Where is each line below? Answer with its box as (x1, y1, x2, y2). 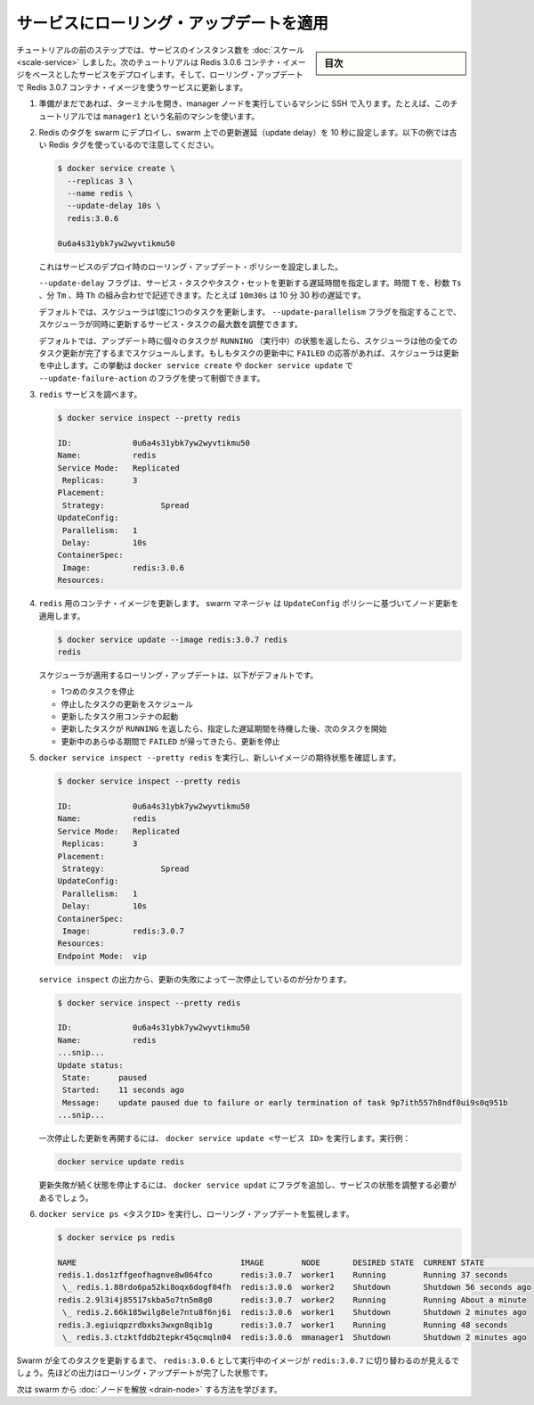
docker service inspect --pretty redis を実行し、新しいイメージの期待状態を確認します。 (38, 752, 401, 763)
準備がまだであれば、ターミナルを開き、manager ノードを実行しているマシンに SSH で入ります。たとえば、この (38, 98, 450, 109)
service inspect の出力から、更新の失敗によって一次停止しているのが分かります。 (38, 974, 352, 984)
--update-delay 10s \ (67, 201, 162, 211)
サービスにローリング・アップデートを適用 (16, 13, 329, 33)
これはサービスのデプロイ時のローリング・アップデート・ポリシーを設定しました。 (38, 261, 343, 272)
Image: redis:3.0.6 (62, 563, 185, 572)
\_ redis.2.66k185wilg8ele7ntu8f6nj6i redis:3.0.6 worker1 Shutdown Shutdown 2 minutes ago (62, 1307, 527, 1318)
